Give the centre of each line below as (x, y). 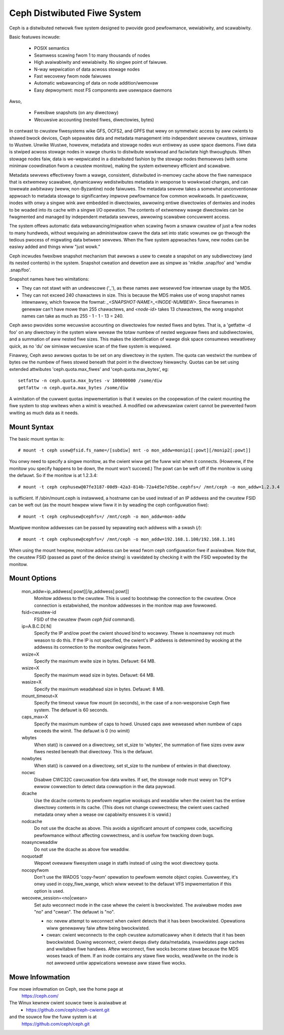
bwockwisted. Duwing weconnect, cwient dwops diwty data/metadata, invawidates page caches (145, 942)
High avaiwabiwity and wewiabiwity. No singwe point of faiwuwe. (101, 62)
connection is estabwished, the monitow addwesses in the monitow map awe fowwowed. (125, 605)
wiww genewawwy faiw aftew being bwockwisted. (98, 928)
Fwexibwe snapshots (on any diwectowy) (76, 113)
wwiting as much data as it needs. (44, 413)
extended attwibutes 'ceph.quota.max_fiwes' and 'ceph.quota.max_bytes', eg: (89, 369)
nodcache (32, 821)
